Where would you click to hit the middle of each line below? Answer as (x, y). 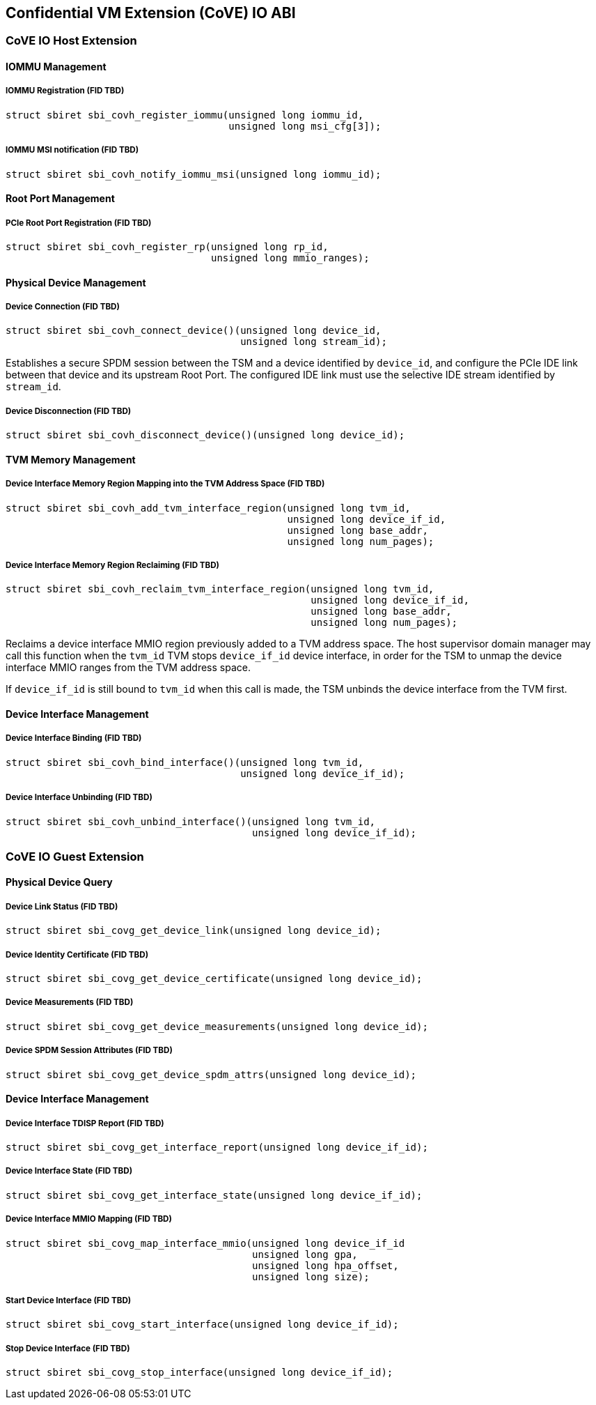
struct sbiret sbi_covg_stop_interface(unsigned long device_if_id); (199, 1373)
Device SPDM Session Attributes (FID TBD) (89, 1051)
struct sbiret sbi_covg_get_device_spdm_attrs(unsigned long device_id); (211, 1074)
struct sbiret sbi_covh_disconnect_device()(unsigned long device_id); (205, 435)
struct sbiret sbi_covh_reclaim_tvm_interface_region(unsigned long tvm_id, (220, 589)
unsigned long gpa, (305, 1254)
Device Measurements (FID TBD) (70, 1003)
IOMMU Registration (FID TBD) (65, 91)
